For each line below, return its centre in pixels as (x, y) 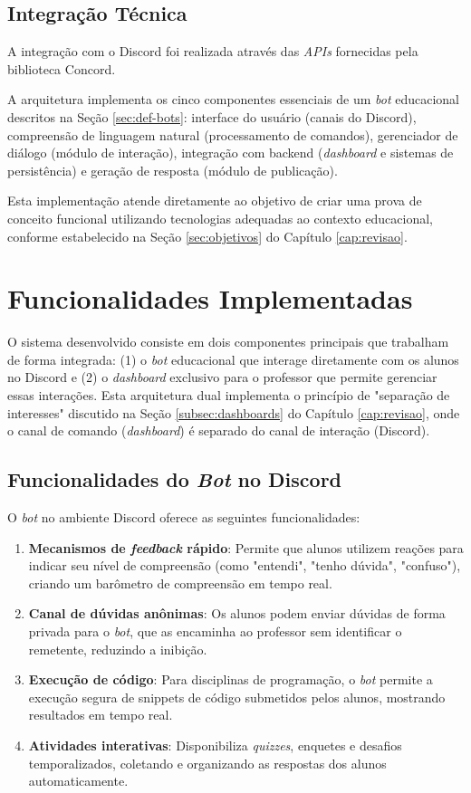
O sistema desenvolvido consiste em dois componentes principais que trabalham (228, 342)
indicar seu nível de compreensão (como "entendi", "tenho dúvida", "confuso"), (245, 565)
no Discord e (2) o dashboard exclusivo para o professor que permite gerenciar (222, 377)
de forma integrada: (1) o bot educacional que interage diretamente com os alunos (233, 359)
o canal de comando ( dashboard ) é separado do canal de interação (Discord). (219, 430)
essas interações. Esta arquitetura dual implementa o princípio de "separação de (229, 395)
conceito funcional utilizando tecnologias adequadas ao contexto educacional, (220, 218)
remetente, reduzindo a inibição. (118, 649)
